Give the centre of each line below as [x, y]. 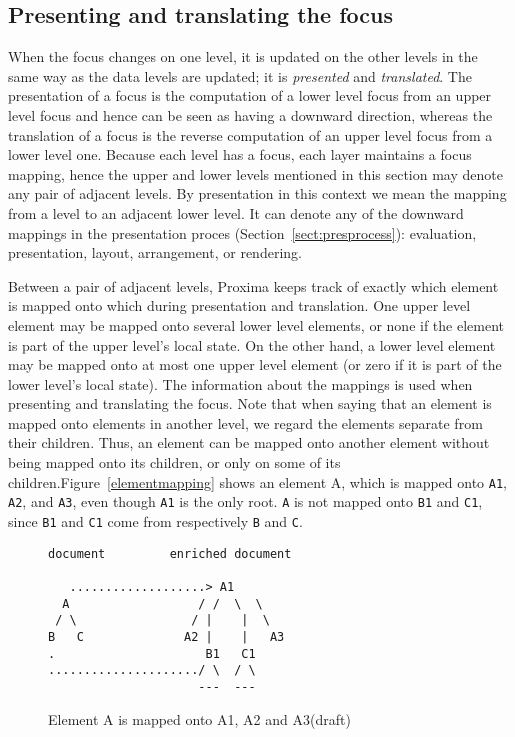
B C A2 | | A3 [166, 636]
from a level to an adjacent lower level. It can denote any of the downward [236, 212]
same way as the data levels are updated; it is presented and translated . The [240, 75]
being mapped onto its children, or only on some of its [174, 462]
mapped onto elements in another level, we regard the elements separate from [245, 422]
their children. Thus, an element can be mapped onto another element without [249, 442]
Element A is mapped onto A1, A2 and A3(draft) [199, 718]
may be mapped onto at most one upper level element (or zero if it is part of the [255, 364]
